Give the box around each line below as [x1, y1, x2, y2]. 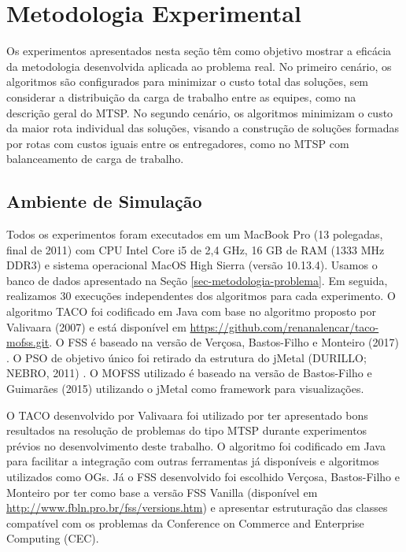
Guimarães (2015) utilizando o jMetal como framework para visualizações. [6, 380, 364, 397]
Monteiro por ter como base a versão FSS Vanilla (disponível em [6, 483, 318, 500]
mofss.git [6, 334, 50, 350]
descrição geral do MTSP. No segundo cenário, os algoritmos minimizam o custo [6, 104, 393, 120]
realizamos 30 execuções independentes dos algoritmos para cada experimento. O [6, 287, 396, 304]
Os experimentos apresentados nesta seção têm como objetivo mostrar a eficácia [6, 43, 392, 59]
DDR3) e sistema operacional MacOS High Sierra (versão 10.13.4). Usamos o [6, 257, 378, 273]
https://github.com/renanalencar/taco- [190, 318, 379, 335]
